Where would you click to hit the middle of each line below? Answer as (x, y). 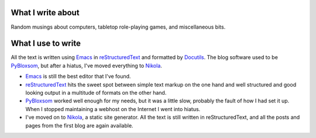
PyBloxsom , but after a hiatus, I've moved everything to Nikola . (86, 65)
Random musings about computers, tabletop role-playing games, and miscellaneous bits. (118, 27)
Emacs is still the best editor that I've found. (78, 77)
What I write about (45, 13)
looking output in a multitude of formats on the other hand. (96, 92)
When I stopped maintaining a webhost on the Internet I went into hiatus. (113, 109)
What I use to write (46, 44)
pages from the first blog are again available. (80, 125)
